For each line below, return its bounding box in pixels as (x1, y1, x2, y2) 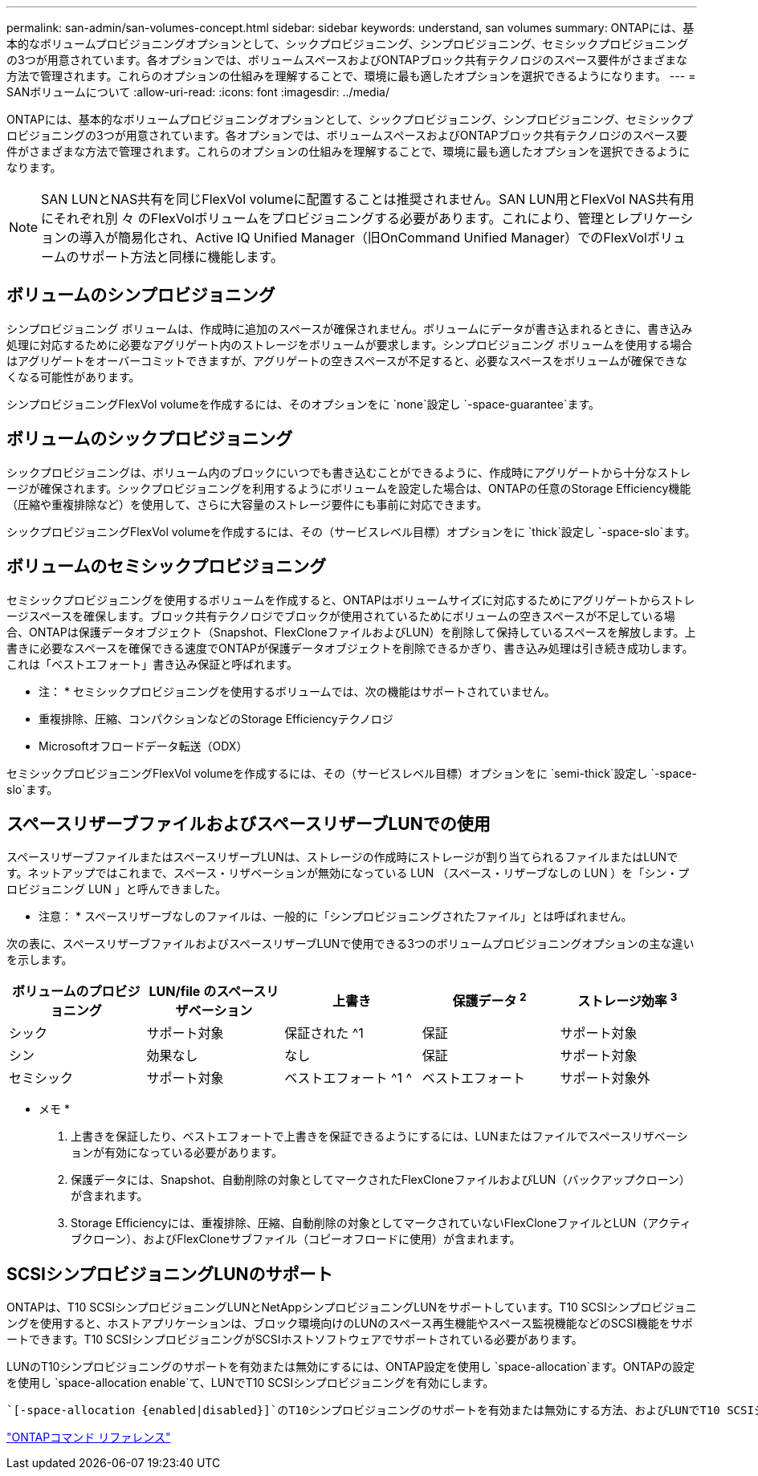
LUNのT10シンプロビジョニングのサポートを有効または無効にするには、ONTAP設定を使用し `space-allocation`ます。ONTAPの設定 (6, 1360, 695, 1374)
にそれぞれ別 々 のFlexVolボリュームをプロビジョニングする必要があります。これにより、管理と (41, 210, 617, 226)
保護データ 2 (452, 990, 527, 1010)
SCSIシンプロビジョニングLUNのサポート (6, 1263, 333, 1284)
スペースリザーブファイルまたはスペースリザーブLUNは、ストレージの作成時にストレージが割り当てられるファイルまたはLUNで (6, 850, 679, 864)
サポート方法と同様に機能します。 (79, 249, 283, 265)
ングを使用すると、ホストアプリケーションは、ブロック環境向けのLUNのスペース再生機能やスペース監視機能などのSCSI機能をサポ (6, 1316, 693, 1331)
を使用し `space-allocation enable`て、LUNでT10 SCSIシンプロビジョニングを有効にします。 (6, 1376, 495, 1390)
